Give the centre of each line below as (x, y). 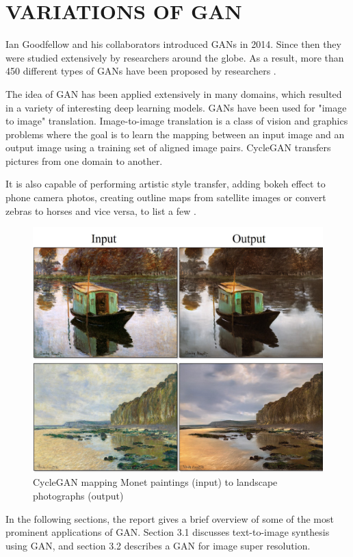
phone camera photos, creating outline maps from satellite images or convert (166, 197)
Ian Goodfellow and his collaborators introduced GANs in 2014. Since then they (173, 44)
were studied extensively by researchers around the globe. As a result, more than (175, 57)
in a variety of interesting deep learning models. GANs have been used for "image (176, 107)
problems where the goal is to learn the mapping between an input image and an (175, 134)
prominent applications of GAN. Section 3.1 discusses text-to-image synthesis (168, 532)
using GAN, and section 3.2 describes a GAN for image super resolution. (158, 545)
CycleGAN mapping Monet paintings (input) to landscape (155, 482)
